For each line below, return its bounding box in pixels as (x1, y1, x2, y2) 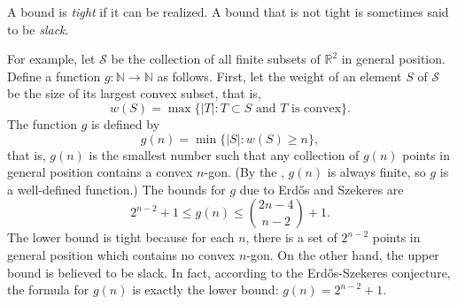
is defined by (90, 114, 160, 133)
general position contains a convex (7, 163, 193, 181)
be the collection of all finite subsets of (111, 50, 321, 68)
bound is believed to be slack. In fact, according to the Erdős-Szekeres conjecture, (7, 263, 451, 281)
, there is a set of (245, 228, 337, 247)
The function (7, 114, 77, 133)
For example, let (7, 50, 96, 68)
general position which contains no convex (7, 245, 236, 263)
